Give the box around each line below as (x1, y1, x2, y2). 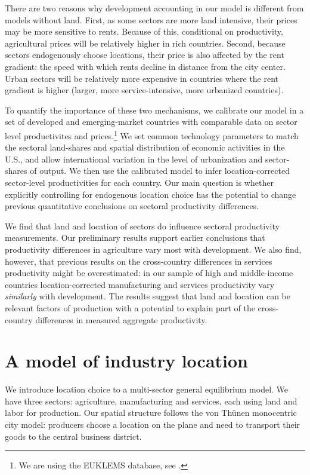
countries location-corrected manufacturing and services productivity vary (5, 278, 275, 290)
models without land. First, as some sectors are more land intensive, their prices (5, 13, 297, 26)
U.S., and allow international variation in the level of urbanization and (5, 152, 263, 165)
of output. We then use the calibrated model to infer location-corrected (30, 164, 290, 177)
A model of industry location (5, 348, 248, 373)
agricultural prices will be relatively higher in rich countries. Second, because (5, 36, 286, 49)
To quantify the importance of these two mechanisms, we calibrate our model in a (5, 103, 304, 116)
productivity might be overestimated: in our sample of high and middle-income (5, 266, 293, 279)
